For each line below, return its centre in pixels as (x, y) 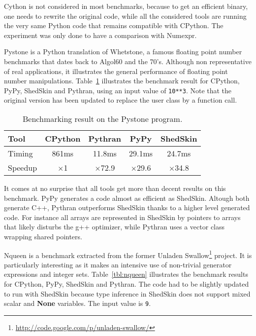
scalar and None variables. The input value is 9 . (78, 303)
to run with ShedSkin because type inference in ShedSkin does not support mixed (127, 293)
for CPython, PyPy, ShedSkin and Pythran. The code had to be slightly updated (127, 284)
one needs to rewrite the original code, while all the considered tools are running (125, 16)
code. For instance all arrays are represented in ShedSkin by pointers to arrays (122, 217)
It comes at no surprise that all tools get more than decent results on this (115, 188)
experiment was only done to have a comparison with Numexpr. (100, 35)
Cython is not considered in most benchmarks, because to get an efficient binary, (126, 6)
